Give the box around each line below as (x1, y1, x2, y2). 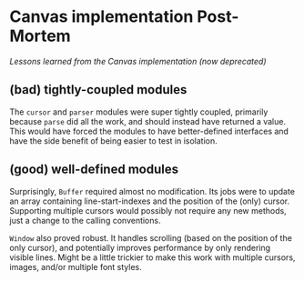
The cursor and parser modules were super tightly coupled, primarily (9, 106, 269, 117)
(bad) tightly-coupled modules (9, 82, 187, 97)
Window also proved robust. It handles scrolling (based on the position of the (9, 232, 293, 243)
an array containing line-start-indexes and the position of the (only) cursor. (9, 196, 290, 206)
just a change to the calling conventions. (9, 215, 161, 226)
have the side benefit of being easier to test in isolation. (9, 135, 218, 146)
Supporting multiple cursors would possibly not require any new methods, (9, 205, 287, 216)
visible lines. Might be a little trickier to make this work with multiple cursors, (9, 252, 296, 263)
